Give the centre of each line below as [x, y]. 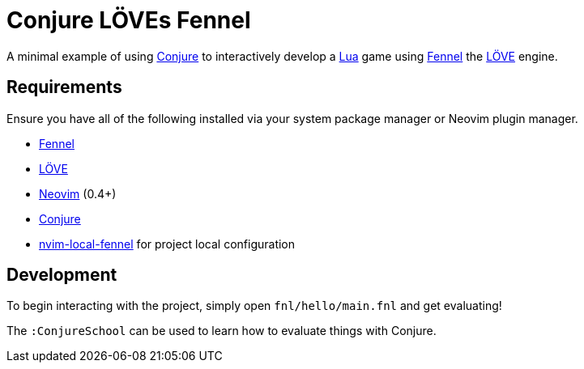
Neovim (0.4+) [78, 193]
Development [62, 275]
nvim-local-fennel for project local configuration [167, 244]
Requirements [64, 87]
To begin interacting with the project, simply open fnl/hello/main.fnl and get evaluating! [254, 306]
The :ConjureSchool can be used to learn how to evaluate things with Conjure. [222, 331]
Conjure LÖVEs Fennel [129, 20]
